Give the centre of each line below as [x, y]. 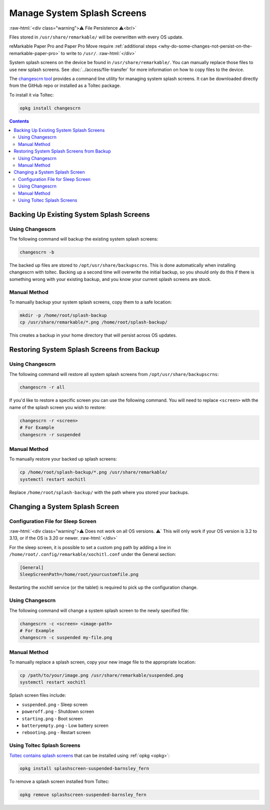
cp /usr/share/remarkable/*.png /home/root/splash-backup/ [93, 322]
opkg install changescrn [50, 108]
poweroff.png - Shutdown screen [58, 711]
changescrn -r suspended [50, 434]
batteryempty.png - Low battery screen [65, 725]
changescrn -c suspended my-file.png [66, 638]
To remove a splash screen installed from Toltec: [59, 781]
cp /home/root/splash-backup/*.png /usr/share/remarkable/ [93, 472]
